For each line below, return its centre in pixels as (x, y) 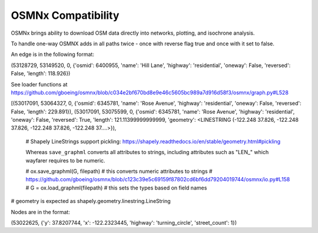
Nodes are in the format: (40, 212)
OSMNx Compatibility (65, 15)
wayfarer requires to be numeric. (65, 160)
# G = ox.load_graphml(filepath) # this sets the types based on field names (116, 188)
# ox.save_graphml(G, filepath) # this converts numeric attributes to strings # (119, 171)
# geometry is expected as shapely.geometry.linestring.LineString (91, 201)
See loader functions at (39, 84)
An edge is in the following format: (52, 54)
